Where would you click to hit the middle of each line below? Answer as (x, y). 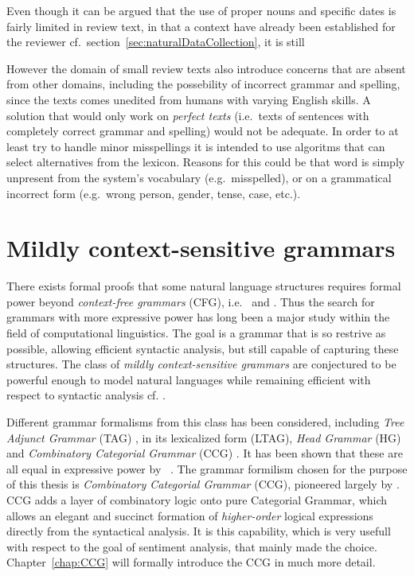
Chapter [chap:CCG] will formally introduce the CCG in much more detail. (191, 562)
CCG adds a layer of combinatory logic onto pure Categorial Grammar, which (197, 499)
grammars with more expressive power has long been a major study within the (198, 317)
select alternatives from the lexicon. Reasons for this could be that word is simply (206, 162)
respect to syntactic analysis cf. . (86, 395)
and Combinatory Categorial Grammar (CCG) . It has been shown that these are (205, 453)
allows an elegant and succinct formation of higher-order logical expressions (190, 515)
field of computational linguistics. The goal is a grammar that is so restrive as (196, 333)
